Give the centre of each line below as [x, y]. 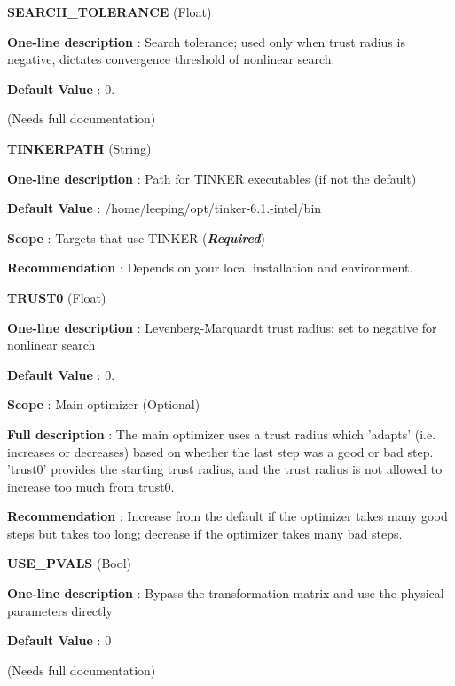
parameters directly [60, 610]
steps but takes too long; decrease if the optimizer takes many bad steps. [205, 533]
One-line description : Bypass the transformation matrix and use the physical [226, 593]
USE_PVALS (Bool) [70, 563]
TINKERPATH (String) [79, 148]
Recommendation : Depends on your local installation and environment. [210, 268]
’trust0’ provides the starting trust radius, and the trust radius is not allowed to [225, 469]
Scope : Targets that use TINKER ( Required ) [136, 237]
